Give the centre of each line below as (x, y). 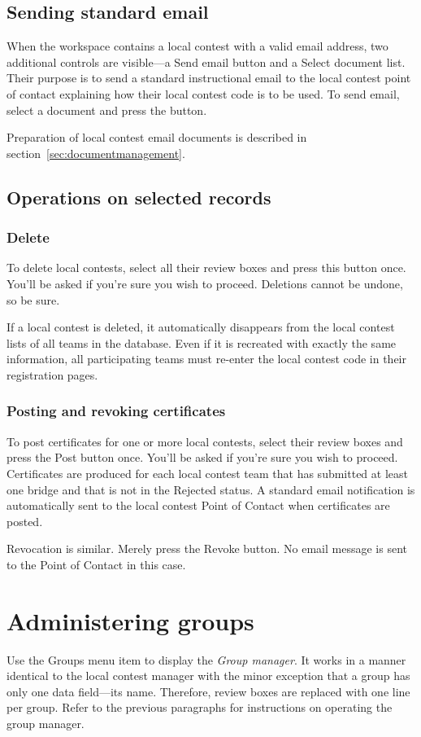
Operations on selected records (139, 197)
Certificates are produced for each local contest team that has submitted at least (207, 473)
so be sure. (33, 299)
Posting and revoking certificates (116, 411)
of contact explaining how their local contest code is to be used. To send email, (203, 93)
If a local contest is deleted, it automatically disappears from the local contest (201, 327)
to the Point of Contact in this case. (96, 564)
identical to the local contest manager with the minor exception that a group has (208, 676)
